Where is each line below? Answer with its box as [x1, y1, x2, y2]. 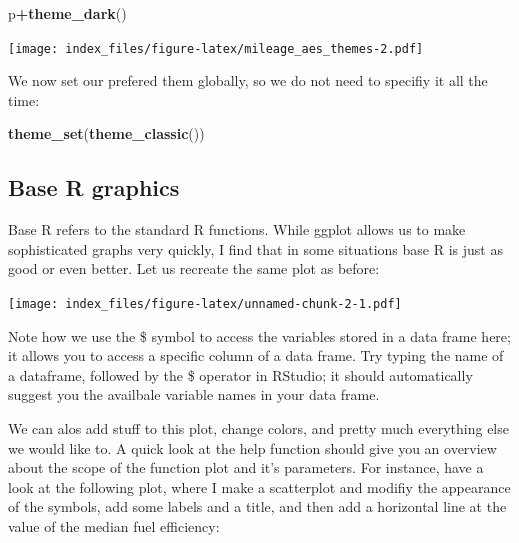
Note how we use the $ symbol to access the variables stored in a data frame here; [8, 325, 511, 346]
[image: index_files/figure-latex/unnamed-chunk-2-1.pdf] [8, 297, 402, 312]
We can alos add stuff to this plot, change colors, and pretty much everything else [8, 418, 509, 439]
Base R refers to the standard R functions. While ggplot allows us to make [8, 219, 466, 240]
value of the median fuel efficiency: [8, 516, 220, 537]
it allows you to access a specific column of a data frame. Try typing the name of [8, 345, 504, 366]
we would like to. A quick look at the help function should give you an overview [8, 437, 497, 458]
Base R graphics [8, 172, 180, 203]
